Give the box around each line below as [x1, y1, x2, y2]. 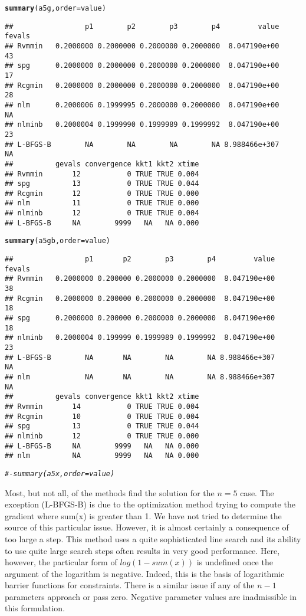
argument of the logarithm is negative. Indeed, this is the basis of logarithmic [5, 567, 285, 579]
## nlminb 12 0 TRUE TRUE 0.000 [5, 431, 199, 440]
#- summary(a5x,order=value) [5, 469, 115, 478]
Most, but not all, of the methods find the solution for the [5, 486, 215, 499]
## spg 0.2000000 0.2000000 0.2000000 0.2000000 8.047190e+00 [5, 61, 279, 70]
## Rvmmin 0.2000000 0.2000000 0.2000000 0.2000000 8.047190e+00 [5, 41, 279, 50]
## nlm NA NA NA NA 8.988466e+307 [5, 372, 275, 381]
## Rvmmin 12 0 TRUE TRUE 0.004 [5, 169, 199, 178]
